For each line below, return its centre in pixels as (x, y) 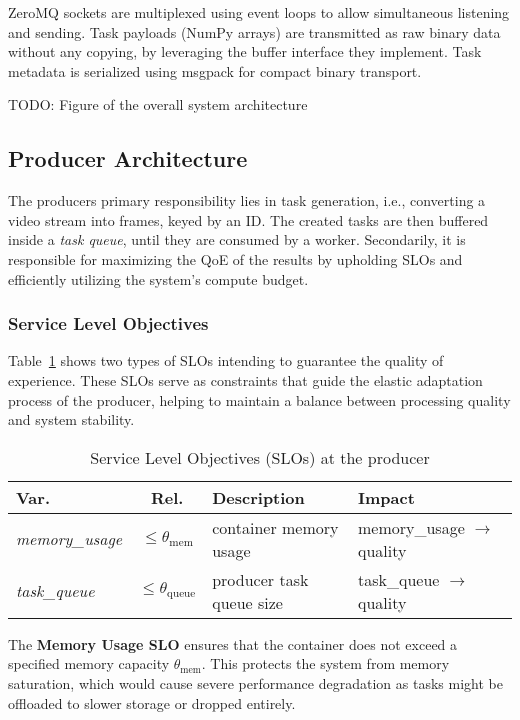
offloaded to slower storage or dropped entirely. (152, 702)
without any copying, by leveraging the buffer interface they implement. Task (245, 51)
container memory (275, 527)
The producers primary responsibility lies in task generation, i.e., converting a (247, 200)
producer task (260, 579)
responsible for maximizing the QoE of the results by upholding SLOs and (235, 258)
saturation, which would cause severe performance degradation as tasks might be (255, 682)
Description (258, 497)
